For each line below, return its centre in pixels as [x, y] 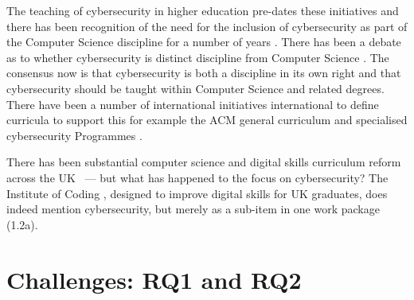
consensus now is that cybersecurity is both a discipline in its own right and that [204, 73]
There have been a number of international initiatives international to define [193, 104]
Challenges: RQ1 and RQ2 [154, 279]
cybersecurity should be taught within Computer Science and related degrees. [195, 88]
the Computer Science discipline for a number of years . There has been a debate [204, 42]
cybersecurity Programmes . [74, 135]
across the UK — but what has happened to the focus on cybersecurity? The [197, 177]
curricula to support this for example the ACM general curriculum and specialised [207, 120]
